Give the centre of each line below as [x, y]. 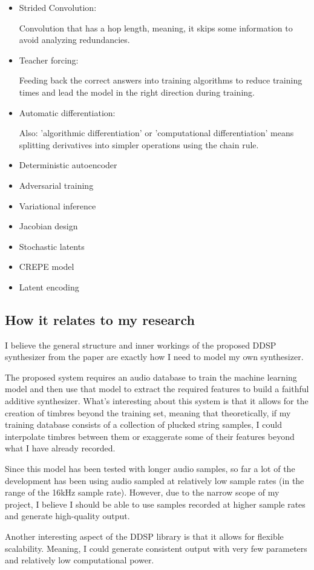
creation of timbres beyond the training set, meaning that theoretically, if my [148, 412]
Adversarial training [56, 185]
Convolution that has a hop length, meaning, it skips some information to [156, 28]
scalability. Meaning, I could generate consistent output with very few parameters [156, 548]
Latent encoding [49, 287]
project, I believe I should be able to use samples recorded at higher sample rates [155, 504]
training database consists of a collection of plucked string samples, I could [143, 424]
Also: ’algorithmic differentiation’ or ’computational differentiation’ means [156, 133]
